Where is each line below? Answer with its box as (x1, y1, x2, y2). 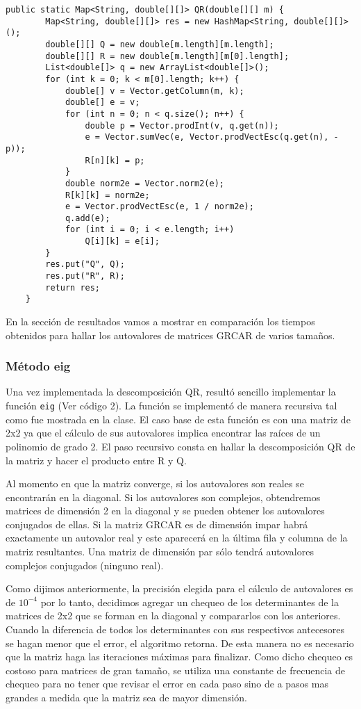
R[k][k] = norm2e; (65, 190, 150, 200)
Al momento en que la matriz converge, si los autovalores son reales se (6, 476, 304, 491)
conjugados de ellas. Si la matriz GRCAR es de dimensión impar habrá (6, 516, 308, 531)
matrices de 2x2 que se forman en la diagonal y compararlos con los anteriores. (6, 608, 341, 623)
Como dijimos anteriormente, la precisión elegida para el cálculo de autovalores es (6, 581, 353, 596)
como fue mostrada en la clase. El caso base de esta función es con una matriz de (6, 411, 351, 426)
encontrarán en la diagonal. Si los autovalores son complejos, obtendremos (6, 489, 321, 504)
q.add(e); (65, 213, 110, 223)
